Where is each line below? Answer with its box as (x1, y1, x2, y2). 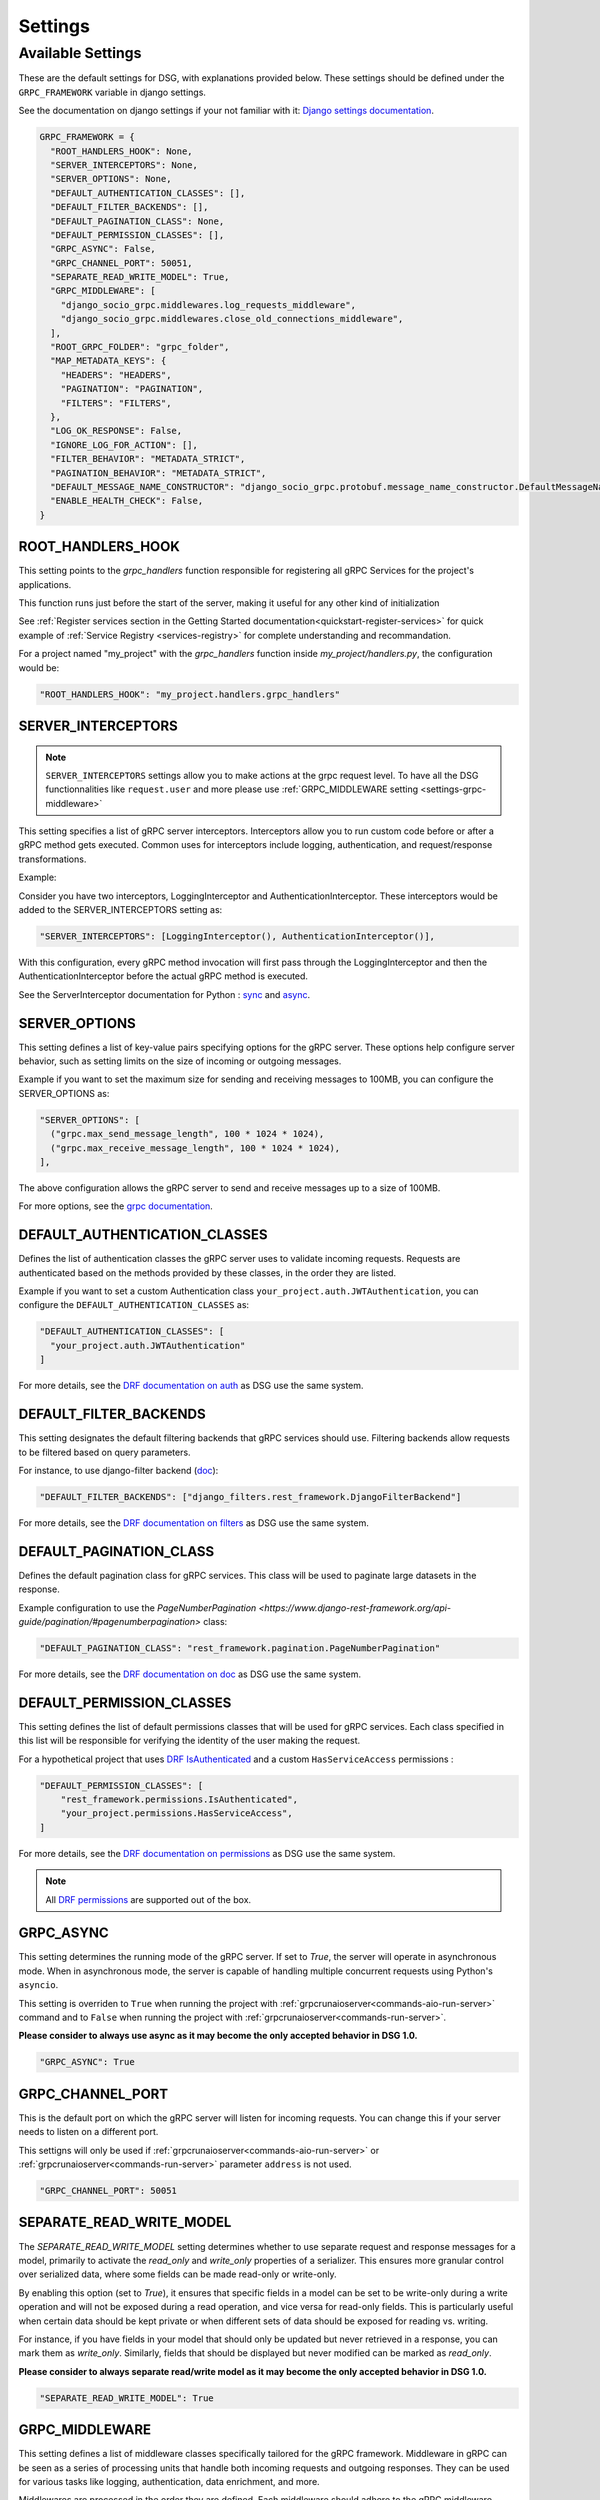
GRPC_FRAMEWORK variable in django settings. (18, 86, 207, 98)
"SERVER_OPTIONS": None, (50, 173, 172, 185)
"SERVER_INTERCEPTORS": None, (50, 159, 199, 170)
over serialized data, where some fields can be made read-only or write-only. (18, 2268, 337, 2280)
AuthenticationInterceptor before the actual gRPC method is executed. (18, 970, 309, 982)
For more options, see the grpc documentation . (18, 1200, 214, 1212)
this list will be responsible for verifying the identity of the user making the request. (18, 1735, 360, 1747)
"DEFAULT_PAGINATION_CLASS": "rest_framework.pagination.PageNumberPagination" (39, 1642, 441, 1654)
